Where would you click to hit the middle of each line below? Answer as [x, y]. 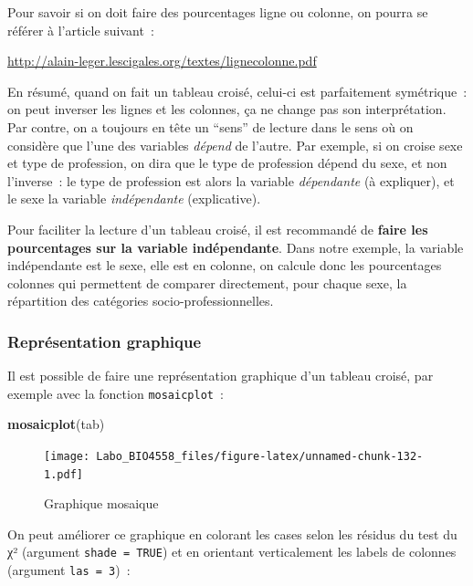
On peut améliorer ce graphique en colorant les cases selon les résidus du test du [232, 534]
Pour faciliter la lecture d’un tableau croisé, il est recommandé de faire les [218, 229]
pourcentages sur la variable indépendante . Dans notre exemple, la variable [236, 247]
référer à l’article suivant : [81, 30]
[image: [67, 456]
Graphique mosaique [101, 503]
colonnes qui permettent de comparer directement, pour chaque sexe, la [207, 283]
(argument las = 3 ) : [69, 570]
